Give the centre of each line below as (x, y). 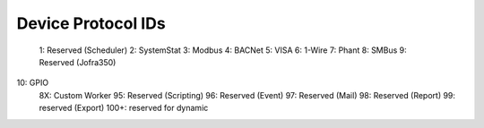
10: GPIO (33, 83)
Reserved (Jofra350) (78, 62)
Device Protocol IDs (91, 23)
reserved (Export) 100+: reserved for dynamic (124, 108)
